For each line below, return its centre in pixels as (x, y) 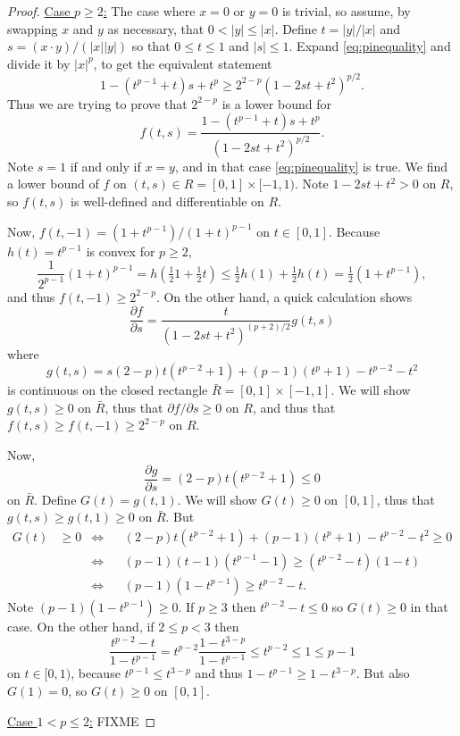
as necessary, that (156, 28)
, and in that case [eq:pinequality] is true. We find (311, 166)
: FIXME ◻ (122, 720)
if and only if (105, 166)
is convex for (121, 251)
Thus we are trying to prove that (97, 103)
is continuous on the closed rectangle (108, 390)
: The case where (149, 11)
